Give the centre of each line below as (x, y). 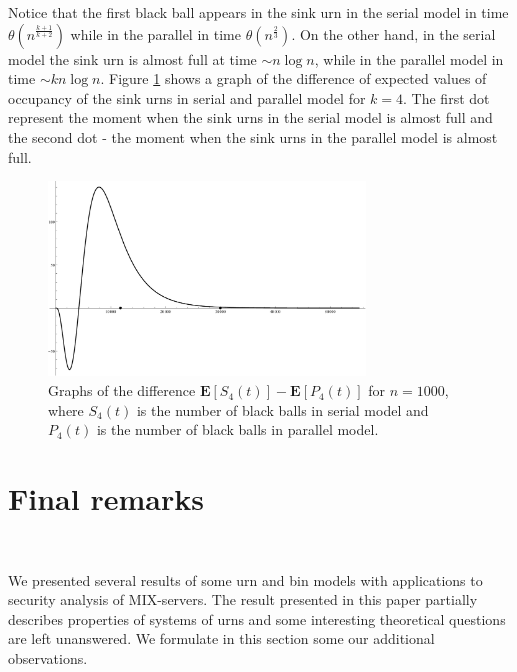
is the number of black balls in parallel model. (237, 429)
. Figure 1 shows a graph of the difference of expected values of (293, 78)
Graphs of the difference (122, 390)
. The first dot (446, 97)
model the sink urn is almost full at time (132, 58)
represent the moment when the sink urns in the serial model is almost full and (250, 117)
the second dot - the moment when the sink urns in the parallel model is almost (253, 136)
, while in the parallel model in (409, 58)
